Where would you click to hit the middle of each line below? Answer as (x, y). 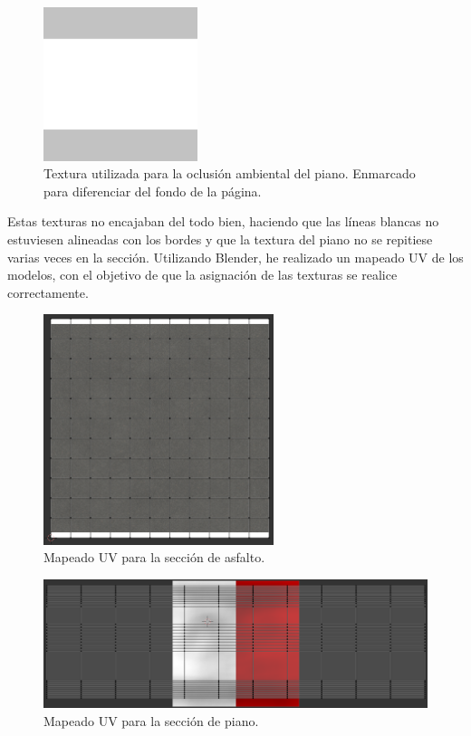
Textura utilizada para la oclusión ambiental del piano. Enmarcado (230, 173)
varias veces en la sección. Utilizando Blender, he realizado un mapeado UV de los (235, 257)
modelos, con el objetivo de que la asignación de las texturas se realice (202, 275)
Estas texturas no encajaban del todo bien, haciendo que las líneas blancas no (223, 221)
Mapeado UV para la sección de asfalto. (154, 557)
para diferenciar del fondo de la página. (153, 191)
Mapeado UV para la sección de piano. (151, 720)
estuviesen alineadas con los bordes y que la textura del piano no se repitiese (220, 239)
